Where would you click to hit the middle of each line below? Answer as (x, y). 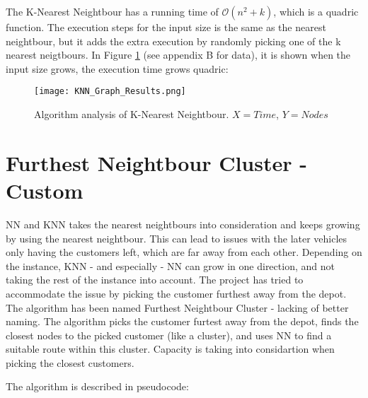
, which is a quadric (316, 11)
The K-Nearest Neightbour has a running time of (112, 11)
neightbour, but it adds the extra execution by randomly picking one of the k (173, 41)
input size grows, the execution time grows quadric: (117, 68)
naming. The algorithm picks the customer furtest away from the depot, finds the (182, 321)
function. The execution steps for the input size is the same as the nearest (166, 27)
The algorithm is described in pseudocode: (97, 386)
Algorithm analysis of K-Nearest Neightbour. (132, 114)
